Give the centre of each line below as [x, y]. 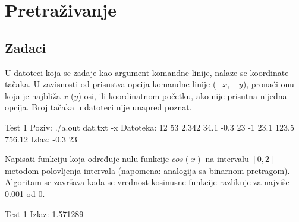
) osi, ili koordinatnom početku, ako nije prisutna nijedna [182, 95]
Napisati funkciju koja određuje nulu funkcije [87, 159]
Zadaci [26, 47]
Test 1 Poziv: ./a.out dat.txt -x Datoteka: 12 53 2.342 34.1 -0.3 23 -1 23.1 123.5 [149, 127]
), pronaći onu [268, 84]
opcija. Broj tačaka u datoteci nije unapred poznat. [98, 107]
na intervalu [227, 159]
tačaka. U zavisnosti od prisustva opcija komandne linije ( [111, 84]
